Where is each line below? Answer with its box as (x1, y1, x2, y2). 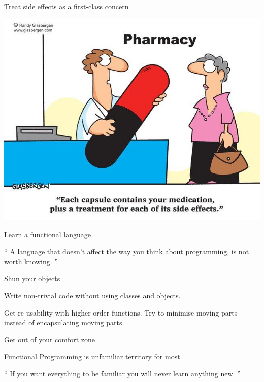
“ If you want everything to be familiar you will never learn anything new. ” (4, 368, 241, 379)
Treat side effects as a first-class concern (4, 1, 129, 11)
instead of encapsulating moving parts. (4, 317, 124, 328)
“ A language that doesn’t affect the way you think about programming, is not (4, 246, 249, 257)
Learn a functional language (4, 229, 91, 239)
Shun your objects (4, 273, 60, 284)
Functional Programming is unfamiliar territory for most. (4, 351, 182, 362)
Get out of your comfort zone (4, 334, 95, 344)
